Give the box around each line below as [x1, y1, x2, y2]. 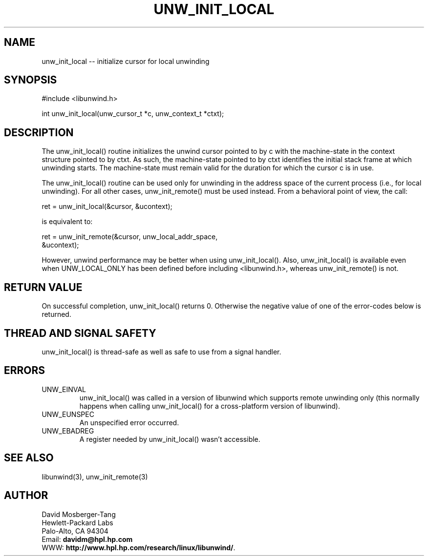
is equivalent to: [42, 217, 93, 226]
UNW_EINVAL [42, 385, 86, 394]
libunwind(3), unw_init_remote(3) [42, 472, 148, 481]
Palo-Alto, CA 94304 [42, 526, 108, 535]
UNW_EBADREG [42, 426, 94, 435]
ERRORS [4, 364, 45, 377]
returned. [42, 310, 71, 319]
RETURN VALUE [4, 281, 83, 293]
